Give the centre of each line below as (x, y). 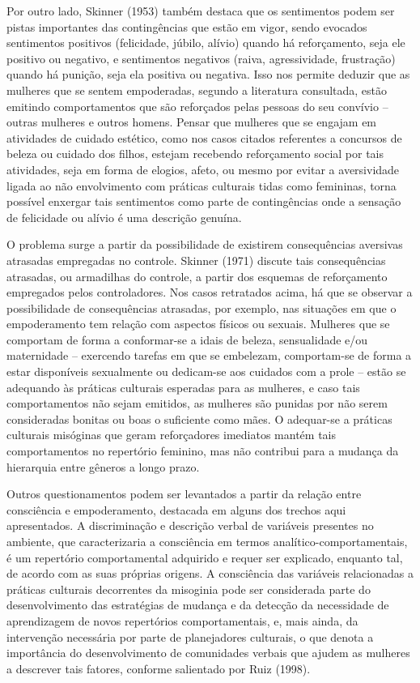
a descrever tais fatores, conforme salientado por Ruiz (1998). (159, 668)
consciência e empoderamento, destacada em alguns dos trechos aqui (176, 509)
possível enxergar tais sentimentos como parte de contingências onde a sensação (204, 201)
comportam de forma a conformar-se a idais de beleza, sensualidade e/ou (187, 339)
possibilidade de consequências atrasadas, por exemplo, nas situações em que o (202, 307)
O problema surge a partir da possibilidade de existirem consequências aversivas (205, 244)
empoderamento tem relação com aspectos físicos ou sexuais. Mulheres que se (198, 324)
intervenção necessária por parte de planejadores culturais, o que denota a (190, 636)
